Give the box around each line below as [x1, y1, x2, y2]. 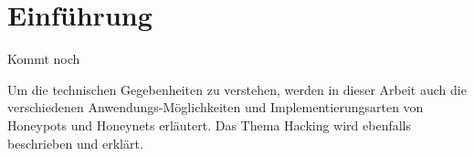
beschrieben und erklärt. [7, 133, 143, 152]
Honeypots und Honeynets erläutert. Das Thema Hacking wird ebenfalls [7, 115, 412, 134]
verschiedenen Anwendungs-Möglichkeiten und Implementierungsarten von [7, 98, 424, 117]
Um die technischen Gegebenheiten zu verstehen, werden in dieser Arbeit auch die [7, 79, 467, 99]
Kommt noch [7, 49, 80, 68]
